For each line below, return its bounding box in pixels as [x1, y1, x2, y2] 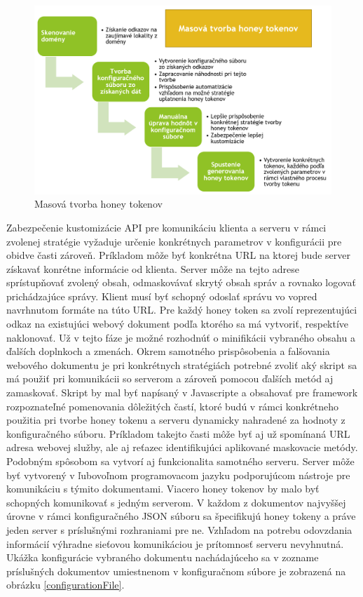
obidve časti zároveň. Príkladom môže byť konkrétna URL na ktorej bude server [6, 248, 350, 262]
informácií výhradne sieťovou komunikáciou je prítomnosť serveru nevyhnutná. [6, 536, 344, 551]
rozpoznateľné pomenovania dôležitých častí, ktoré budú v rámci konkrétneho [6, 398, 338, 413]
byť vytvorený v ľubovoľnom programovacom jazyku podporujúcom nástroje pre [6, 467, 350, 482]
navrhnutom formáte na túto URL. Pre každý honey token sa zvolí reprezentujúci [6, 302, 357, 317]
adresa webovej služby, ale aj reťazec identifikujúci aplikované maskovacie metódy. [6, 440, 358, 455]
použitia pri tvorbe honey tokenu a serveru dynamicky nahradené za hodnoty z [6, 412, 345, 427]
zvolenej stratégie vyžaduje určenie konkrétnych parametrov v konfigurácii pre [6, 234, 342, 248]
